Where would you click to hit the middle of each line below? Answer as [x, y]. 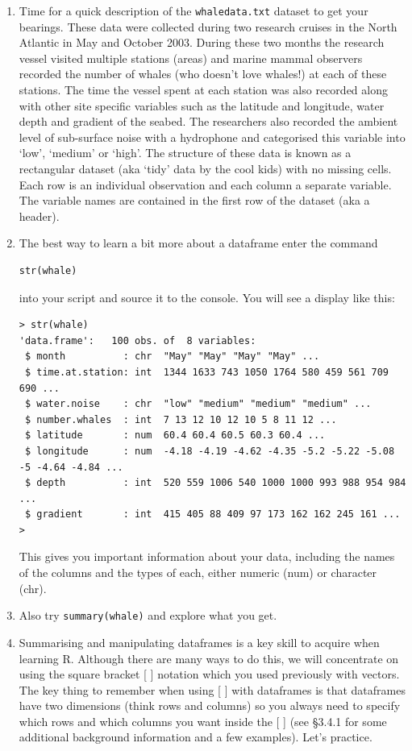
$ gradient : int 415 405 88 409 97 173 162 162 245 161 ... [212, 514]
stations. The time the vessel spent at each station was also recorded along [203, 90]
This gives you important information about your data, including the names [207, 556]
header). [39, 216]
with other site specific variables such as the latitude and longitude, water [202, 105]
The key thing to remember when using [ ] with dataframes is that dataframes [212, 689]
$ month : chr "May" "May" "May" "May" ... [172, 357]
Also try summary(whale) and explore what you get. [148, 615]
